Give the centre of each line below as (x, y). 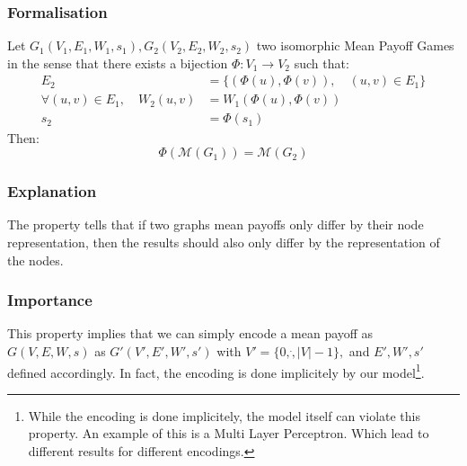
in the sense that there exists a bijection (118, 63)
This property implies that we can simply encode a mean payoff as (190, 333)
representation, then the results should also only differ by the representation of (224, 242)
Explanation (52, 191)
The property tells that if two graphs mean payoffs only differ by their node (216, 224)
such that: (322, 63)
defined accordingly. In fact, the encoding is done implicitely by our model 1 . (216, 371)
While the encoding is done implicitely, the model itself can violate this (224, 415)
